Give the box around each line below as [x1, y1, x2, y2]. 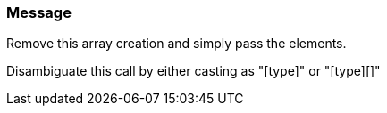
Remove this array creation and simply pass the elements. [6, 36, 347, 52]
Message [6, 4, 72, 21]
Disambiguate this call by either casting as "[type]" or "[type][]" [6, 63, 381, 79]
